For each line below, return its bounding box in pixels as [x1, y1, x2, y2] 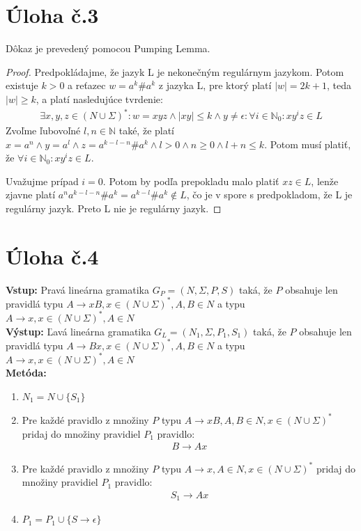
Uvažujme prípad [6, 173, 79, 188]
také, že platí [118, 123, 175, 138]
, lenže [311, 173, 339, 188]
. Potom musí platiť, [264, 136, 351, 151]
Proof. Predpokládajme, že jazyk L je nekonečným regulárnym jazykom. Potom [6, 64, 344, 79]
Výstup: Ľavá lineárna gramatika [6, 324, 151, 338]
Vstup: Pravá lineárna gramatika [6, 282, 149, 296]
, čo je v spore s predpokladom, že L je [186, 187, 353, 202]
